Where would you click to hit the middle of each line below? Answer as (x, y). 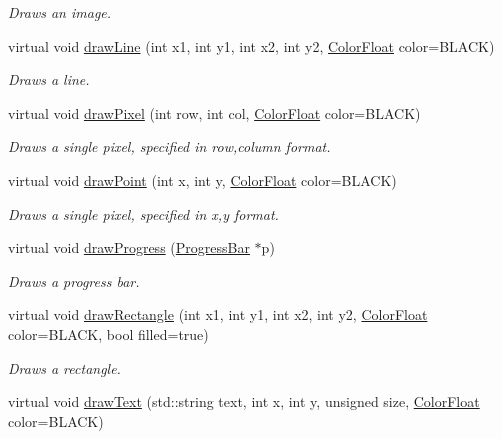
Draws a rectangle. (64, 367)
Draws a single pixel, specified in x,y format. (143, 213)
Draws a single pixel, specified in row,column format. (169, 146)
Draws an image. (60, 12)
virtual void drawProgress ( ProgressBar (129, 247)
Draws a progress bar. (74, 280)
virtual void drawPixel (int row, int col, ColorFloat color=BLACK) (214, 112)
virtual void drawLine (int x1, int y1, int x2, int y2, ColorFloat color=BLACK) (251, 45)
